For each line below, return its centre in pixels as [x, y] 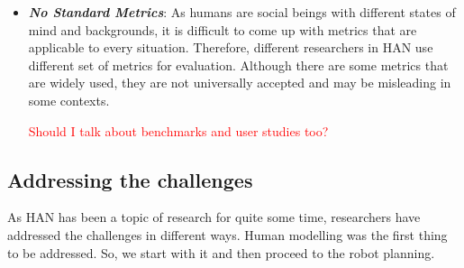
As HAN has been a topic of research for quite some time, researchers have [214, 217]
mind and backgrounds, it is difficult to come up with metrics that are [223, 29]
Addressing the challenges [130, 179]
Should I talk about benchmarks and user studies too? [178, 130]
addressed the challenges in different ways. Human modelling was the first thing [227, 234]
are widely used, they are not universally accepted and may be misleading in [240, 83]
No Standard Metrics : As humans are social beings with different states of [242, 12]
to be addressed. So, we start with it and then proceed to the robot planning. [221, 252]
